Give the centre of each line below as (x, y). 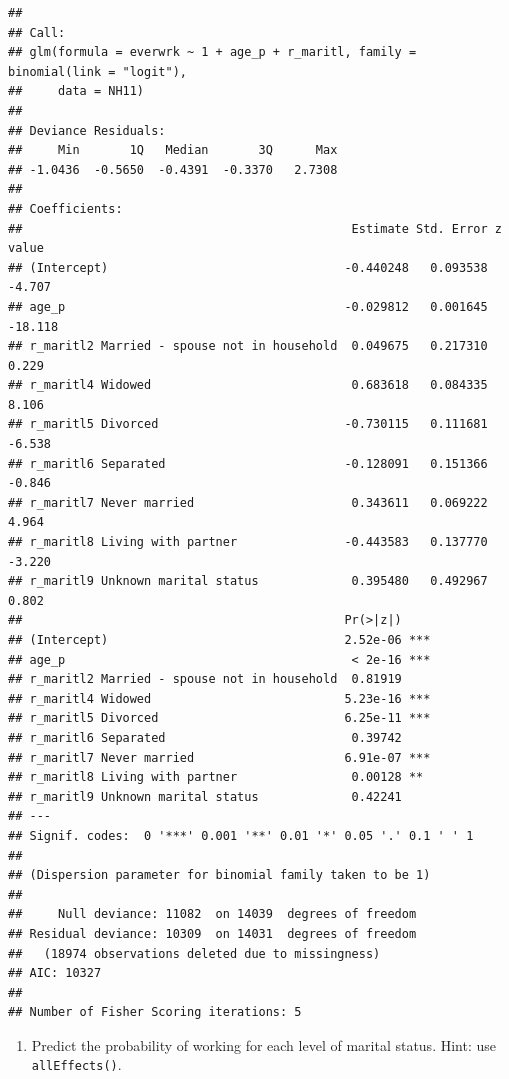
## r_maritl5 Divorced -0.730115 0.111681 (248, 424)
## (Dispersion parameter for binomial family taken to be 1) (219, 875)
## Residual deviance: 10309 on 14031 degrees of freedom (212, 933)
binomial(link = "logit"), (97, 71)
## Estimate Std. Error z (255, 228)
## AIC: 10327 (55, 973)
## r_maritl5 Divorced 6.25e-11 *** (219, 718)
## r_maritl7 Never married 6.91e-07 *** (219, 757)
